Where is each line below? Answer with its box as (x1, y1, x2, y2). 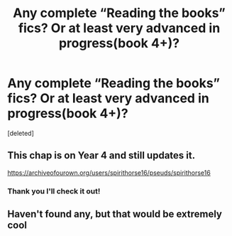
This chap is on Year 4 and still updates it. (7, 149, 196, 161)
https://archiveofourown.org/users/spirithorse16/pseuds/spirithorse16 (7, 168, 211, 177)
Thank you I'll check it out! (7, 186, 101, 196)
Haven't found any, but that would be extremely (7, 208, 222, 220)
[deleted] (7, 129, 34, 137)
